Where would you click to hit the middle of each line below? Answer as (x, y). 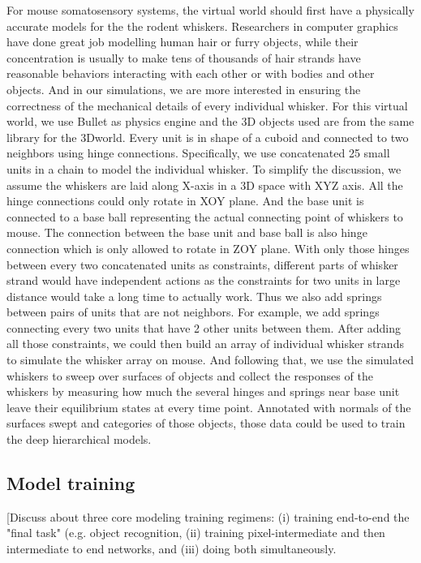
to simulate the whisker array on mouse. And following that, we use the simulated (210, 360)
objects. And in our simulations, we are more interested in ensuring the (184, 89)
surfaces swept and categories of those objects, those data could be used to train (206, 423)
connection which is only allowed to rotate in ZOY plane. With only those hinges (208, 248)
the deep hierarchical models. (79, 439)
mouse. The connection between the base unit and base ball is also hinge (187, 232)
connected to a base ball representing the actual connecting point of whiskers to (205, 216)
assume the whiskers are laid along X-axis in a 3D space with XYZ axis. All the (205, 185)
